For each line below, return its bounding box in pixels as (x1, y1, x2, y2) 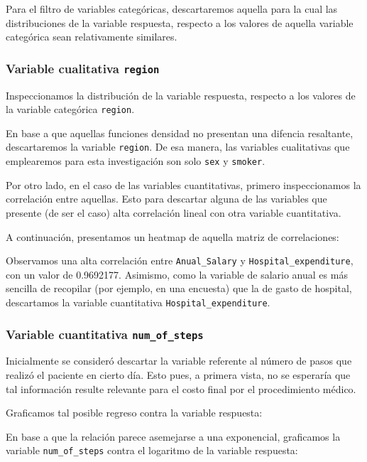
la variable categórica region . (6, 102, 135, 117)
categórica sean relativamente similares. (6, 29, 177, 44)
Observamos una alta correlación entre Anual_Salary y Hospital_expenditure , (6, 253, 354, 268)
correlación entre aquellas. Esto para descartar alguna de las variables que (6, 191, 327, 206)
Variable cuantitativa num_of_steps (6, 325, 204, 343)
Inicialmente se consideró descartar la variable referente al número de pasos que (6, 353, 352, 368)
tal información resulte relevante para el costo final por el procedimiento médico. (6, 381, 356, 396)
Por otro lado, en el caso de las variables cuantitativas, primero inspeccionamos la (6, 177, 361, 192)
